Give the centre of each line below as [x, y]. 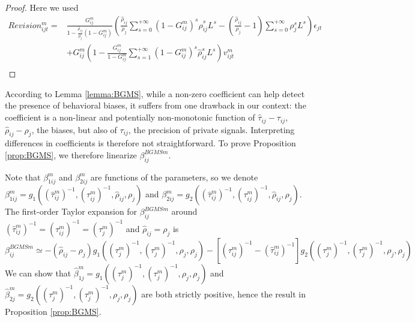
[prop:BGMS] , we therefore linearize [71, 154]
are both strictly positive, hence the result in [224, 294]
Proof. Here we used [42, 7]
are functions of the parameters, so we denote [174, 177]
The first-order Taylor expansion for [71, 211]
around [184, 211]
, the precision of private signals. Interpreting [211, 129]
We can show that [38, 273]
